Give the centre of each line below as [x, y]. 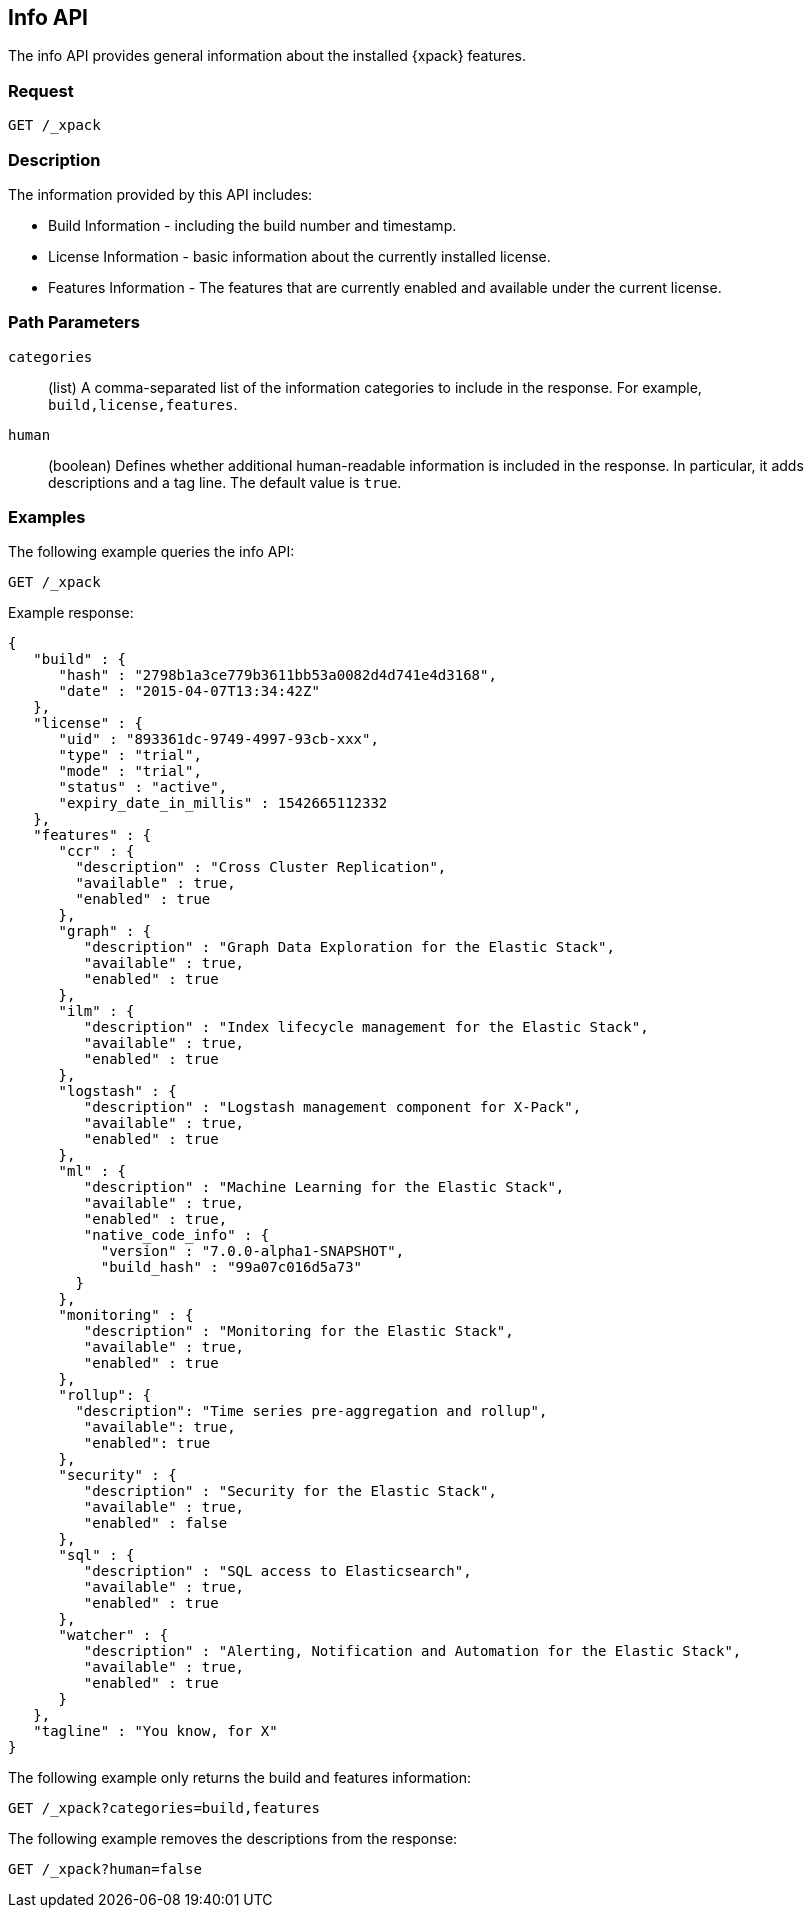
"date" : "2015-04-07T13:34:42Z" [189, 691]
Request [41, 90]
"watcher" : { [113, 1635]
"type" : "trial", [130, 755]
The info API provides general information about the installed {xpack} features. [267, 56]
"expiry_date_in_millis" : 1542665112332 [223, 803]
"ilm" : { [96, 1011]
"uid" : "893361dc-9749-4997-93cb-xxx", [218, 739]
